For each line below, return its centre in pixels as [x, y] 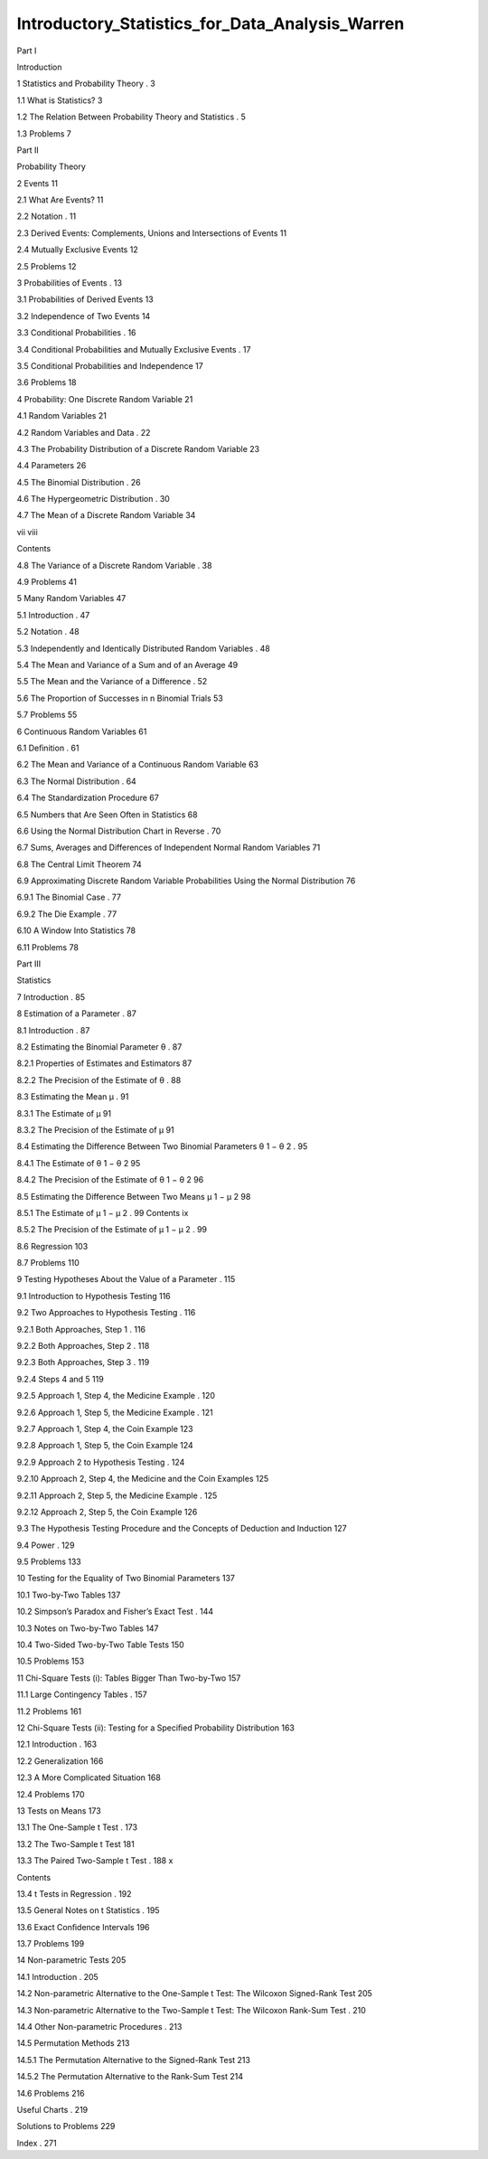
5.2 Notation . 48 [48, 632]
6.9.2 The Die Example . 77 [67, 914]
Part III [29, 964]
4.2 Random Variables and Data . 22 [84, 432]
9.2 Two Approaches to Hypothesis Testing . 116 [106, 1313]
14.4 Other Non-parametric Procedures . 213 [99, 2027]
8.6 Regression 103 [52, 1246]
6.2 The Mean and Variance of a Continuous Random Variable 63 [138, 765]
